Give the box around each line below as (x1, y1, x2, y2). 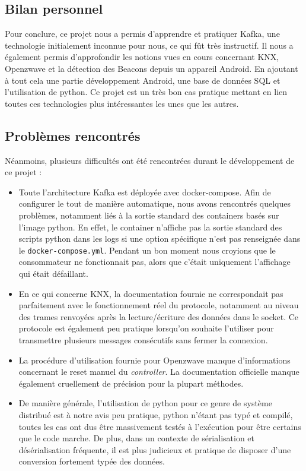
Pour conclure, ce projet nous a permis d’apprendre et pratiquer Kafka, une (5, 27, 280, 40)
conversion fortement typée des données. (18, 455, 165, 467)
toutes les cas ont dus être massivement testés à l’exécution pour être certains (18, 420, 301, 432)
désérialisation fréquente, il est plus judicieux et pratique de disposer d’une (18, 443, 291, 456)
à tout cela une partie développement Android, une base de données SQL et (5, 74, 280, 86)
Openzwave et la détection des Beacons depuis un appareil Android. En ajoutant (5, 62, 298, 74)
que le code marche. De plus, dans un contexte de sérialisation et (18, 432, 255, 444)
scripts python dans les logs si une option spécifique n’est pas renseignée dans (18, 232, 301, 245)
